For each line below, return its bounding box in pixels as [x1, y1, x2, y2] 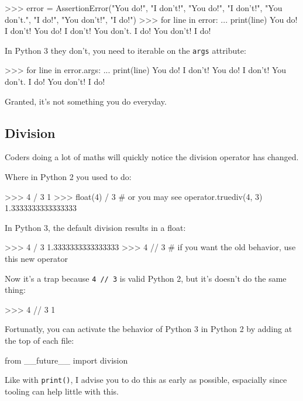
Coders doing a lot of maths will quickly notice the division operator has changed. [5, 151, 299, 163]
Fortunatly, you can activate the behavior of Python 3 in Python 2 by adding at [5, 323, 292, 335]
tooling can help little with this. [5, 385, 119, 397]
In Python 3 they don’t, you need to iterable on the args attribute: [5, 44, 246, 56]
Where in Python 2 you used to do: [5, 171, 132, 183]
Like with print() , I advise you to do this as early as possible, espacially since [5, 374, 287, 386]
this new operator [5, 252, 68, 264]
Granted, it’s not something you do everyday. [5, 95, 167, 107]
